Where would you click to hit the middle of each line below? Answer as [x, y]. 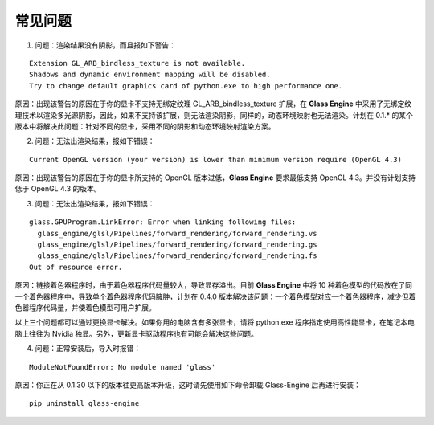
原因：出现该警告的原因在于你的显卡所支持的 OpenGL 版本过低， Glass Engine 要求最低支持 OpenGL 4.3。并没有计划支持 [215, 178]
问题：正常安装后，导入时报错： [88, 349]
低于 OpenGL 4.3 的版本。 [58, 189]
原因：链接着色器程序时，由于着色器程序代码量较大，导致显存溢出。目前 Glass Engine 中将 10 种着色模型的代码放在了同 [214, 285]
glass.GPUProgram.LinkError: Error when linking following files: [163, 222]
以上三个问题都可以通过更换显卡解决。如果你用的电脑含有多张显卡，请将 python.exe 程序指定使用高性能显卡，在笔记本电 [215, 322]
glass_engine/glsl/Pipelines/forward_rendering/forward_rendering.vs [177, 233]
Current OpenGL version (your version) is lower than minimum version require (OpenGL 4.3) [215, 159]
